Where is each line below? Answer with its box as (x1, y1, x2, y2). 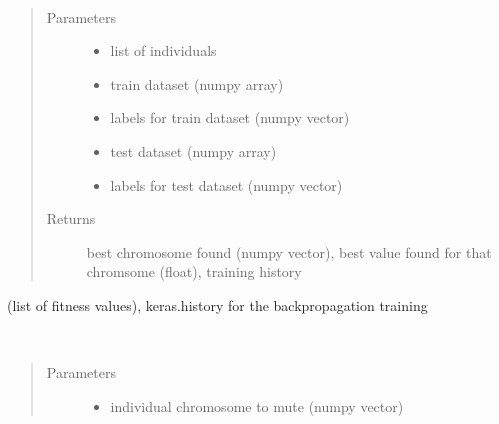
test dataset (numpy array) (110, 140, 277, 161)
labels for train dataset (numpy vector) (110, 107, 350, 128)
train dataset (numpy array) (110, 73, 284, 94)
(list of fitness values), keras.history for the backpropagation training (7, 294, 428, 315)
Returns (46, 208, 96, 229)
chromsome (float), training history (86, 261, 302, 282)
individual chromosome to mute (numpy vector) (110, 395, 404, 416)
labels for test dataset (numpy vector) (110, 174, 343, 195)
